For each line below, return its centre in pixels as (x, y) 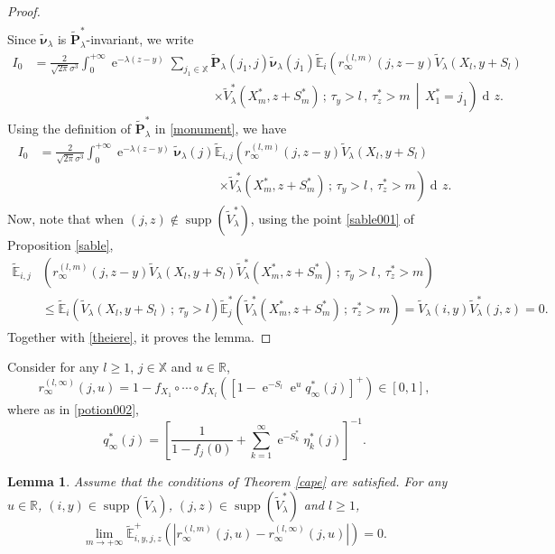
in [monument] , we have (221, 129)
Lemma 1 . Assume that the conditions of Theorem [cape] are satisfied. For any (227, 480)
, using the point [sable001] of (332, 219)
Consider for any (53, 367)
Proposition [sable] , (60, 245)
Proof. (24, 11)
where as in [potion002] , (73, 408)
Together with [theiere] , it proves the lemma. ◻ (139, 336)
